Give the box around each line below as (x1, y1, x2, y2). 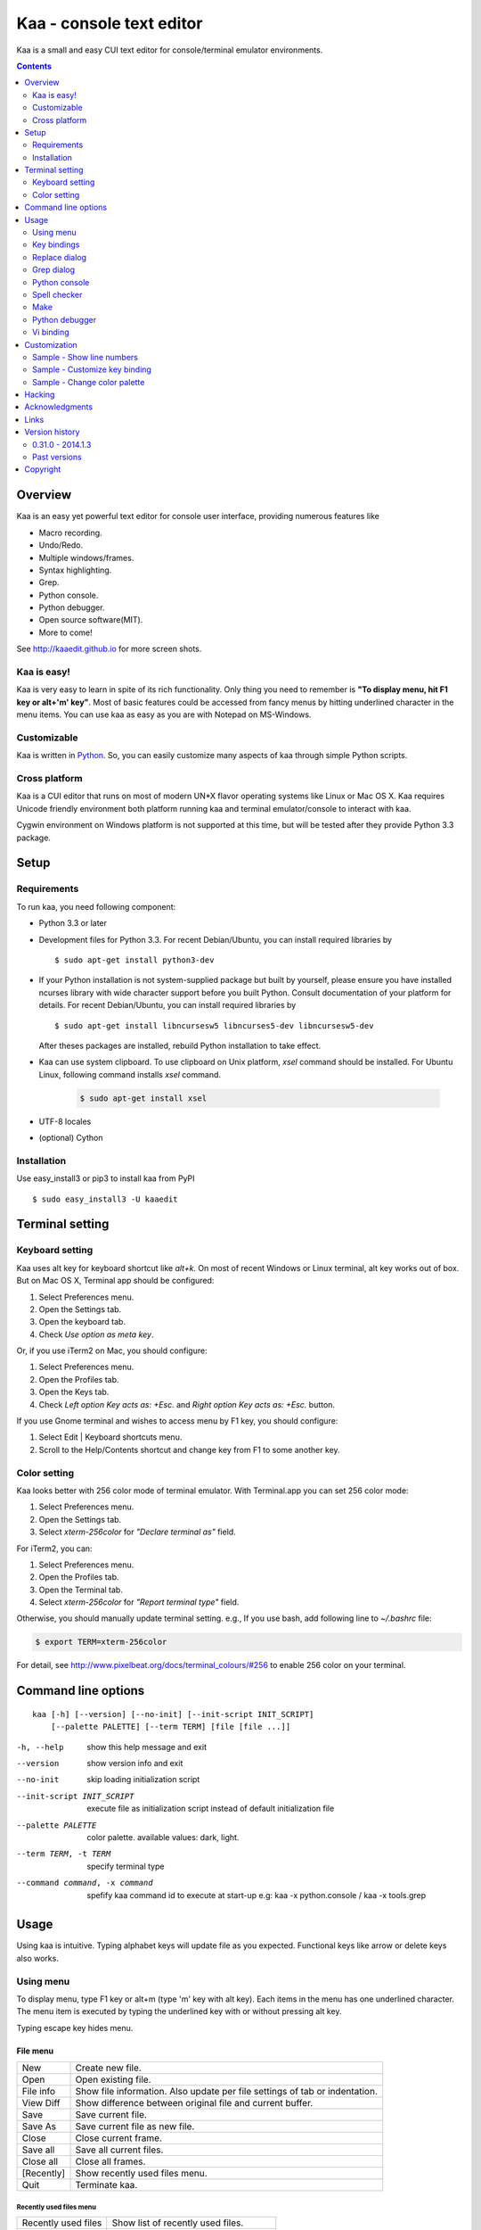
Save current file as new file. (75, 2120, 195, 2133)
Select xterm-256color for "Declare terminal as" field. (38, 1526, 236, 1538)
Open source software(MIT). (38, 615, 143, 625)
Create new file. (75, 2061, 142, 2074)
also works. (16, 1953, 60, 1963)
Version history (24, 426, 80, 437)
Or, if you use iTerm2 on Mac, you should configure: (16, 1345, 208, 1356)
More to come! (38, 627, 93, 638)
